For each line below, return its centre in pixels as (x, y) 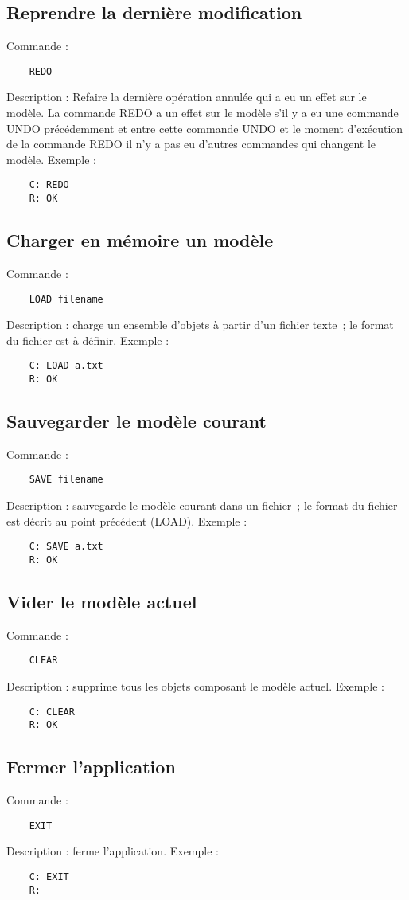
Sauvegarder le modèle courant (136, 421)
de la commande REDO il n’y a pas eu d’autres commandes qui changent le (191, 144)
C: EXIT (49, 877)
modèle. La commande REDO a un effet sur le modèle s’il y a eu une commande (203, 113)
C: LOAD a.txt (66, 366)
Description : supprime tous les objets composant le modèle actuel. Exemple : (195, 686)
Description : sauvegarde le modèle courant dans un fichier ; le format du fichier (202, 505)
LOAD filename (66, 299)
